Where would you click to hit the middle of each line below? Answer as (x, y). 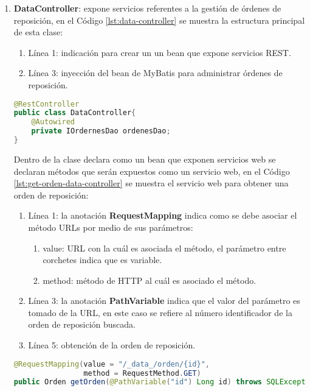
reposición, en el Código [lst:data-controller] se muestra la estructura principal (159, 20)
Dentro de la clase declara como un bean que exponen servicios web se (145, 159)
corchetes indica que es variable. (102, 260)
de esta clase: (38, 32)
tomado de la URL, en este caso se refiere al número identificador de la (160, 312)
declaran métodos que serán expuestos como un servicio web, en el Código (152, 171)
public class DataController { (75, 113)
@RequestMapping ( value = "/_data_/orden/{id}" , (112, 364)
